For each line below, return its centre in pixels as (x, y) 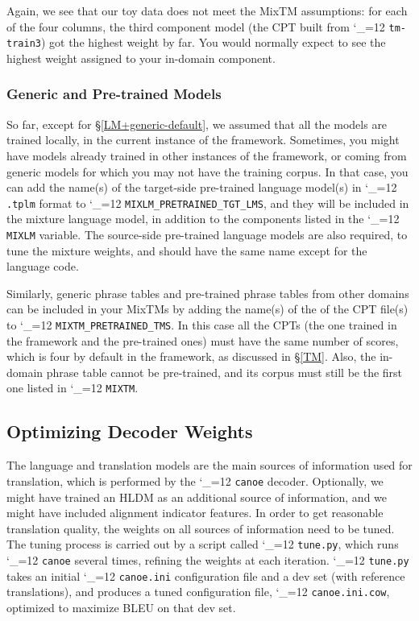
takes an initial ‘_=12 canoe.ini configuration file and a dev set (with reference (206, 575)
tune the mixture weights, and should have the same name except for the (187, 250)
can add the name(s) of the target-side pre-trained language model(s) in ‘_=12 (202, 187)
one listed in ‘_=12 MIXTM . (73, 388)
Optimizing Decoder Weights (130, 431)
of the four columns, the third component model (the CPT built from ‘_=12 (196, 26)
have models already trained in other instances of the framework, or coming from (207, 155)
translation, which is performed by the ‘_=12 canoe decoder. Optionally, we (195, 480)
